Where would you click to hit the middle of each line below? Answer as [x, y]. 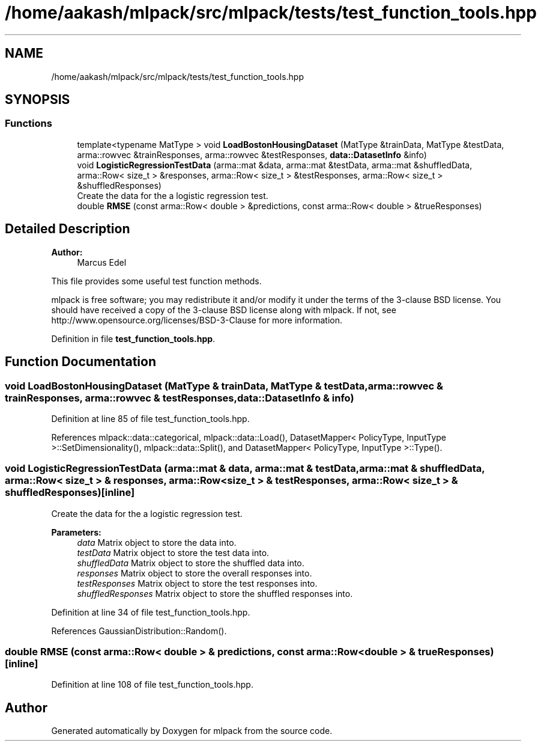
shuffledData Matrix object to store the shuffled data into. [191, 563]
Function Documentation [80, 362]
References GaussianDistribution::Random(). [139, 631]
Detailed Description [68, 229]
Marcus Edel [102, 262]
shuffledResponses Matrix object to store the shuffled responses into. [215, 593]
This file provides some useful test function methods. [156, 281]
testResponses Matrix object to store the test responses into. [197, 583]
